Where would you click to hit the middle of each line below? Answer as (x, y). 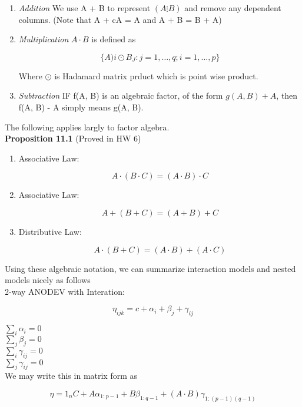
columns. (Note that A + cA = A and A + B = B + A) (120, 19)
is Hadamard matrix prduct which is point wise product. (156, 75)
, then (287, 95)
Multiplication (44, 39)
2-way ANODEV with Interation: (65, 291)
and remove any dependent (233, 8)
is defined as (114, 39)
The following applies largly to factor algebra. (87, 127)
